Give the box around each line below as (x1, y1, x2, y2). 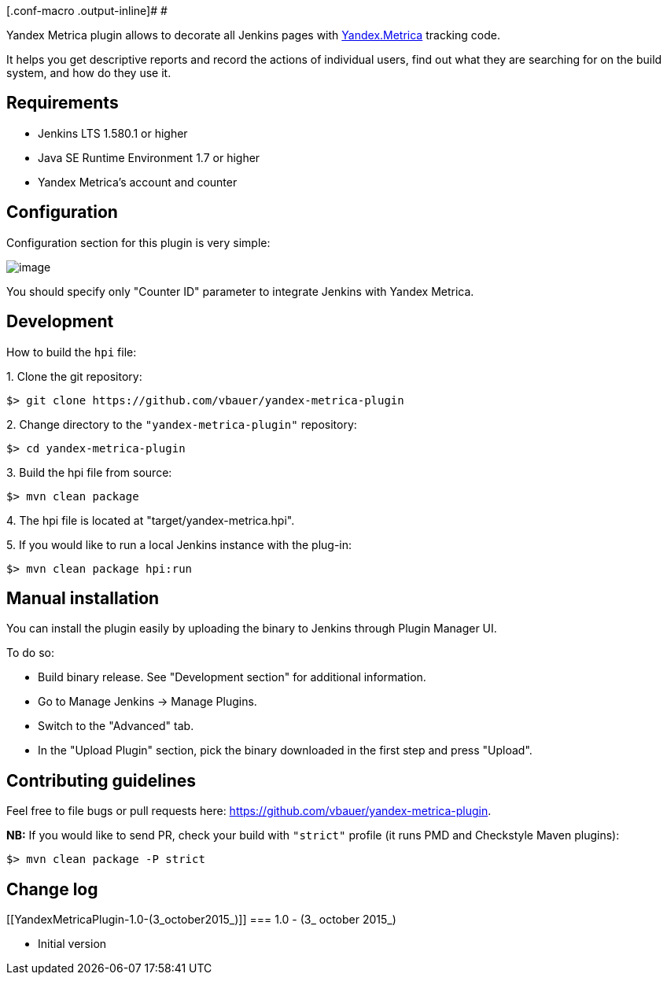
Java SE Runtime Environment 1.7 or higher (38, 150, 260, 164)
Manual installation (6, 588, 160, 608)
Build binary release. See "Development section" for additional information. (38, 670, 426, 684)
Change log (6, 879, 98, 899)
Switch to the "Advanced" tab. (38, 719, 194, 733)
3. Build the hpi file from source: (6, 465, 172, 479)
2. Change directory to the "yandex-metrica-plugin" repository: (6, 417, 357, 431)
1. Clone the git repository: (6, 369, 142, 383)
